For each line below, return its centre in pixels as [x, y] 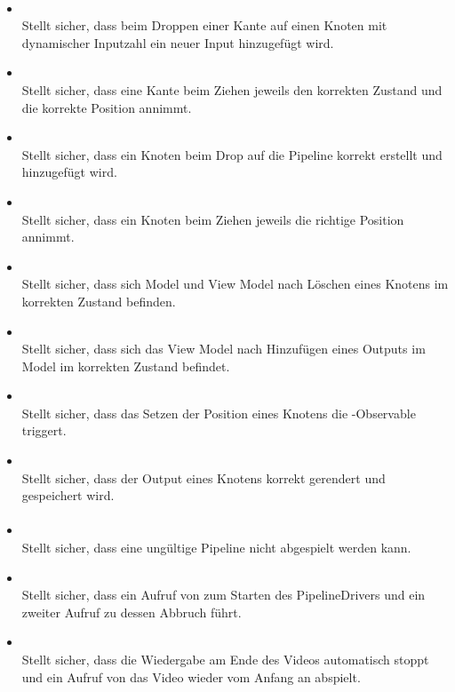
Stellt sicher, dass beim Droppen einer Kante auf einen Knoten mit [204, 25]
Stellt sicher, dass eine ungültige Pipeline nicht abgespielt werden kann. [216, 548]
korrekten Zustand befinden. [99, 301]
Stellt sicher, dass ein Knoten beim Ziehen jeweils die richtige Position [213, 219]
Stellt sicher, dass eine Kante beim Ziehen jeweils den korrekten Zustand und [232, 89]
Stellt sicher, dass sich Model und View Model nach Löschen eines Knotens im [235, 284]
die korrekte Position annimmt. [107, 107]
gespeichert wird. [68, 495]
